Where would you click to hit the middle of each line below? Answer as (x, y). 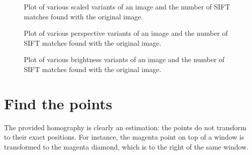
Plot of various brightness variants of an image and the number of (124, 59)
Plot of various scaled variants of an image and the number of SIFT (127, 6)
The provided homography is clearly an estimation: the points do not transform (125, 127)
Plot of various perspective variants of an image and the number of (126, 33)
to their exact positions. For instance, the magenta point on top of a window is (124, 137)
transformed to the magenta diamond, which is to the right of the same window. (126, 146)
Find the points (58, 103)
